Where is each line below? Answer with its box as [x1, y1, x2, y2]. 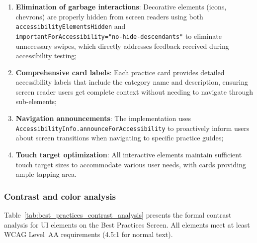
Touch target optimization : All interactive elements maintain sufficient [15, 149, 242, 159]
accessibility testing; [15, 50, 77, 61]
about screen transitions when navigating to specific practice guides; [15, 132, 224, 143]
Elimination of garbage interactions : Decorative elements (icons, [15, 1, 227, 11]
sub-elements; [15, 96, 57, 107]
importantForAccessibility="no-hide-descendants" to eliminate [15, 30, 222, 41]
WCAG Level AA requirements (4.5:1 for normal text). [4, 229, 173, 240]
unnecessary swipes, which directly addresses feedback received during [15, 40, 229, 51]
